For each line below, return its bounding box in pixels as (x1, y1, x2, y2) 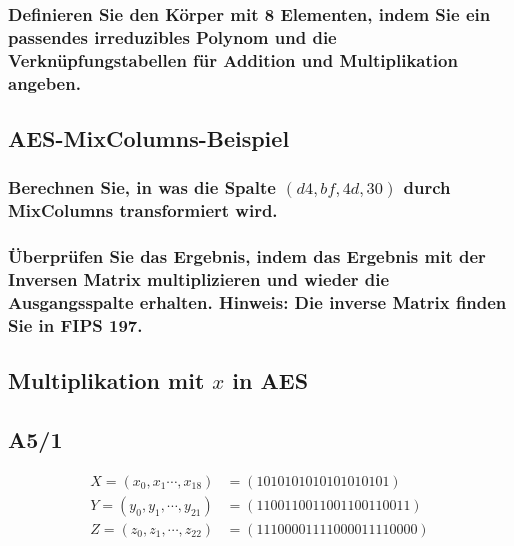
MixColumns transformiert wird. (8, 198, 278, 223)
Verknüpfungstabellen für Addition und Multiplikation (8, 47, 458, 72)
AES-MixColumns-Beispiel (8, 123, 290, 153)
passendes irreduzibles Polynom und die (8, 24, 337, 49)
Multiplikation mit (8, 365, 205, 396)
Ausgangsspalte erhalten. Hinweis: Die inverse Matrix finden (8, 289, 507, 314)
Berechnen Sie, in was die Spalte (8, 175, 276, 200)
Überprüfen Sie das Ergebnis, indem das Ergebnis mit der (8, 244, 486, 269)
